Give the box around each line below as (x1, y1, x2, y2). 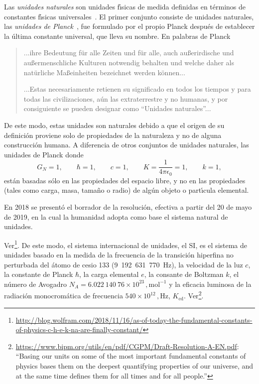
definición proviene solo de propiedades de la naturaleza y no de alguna (4, 129, 222, 140)
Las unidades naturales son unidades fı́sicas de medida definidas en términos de (4, 1, 246, 11)
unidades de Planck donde (4, 149, 84, 159)
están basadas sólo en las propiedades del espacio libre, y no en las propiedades (4, 175, 246, 185)
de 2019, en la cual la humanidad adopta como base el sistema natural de (4, 211, 228, 222)
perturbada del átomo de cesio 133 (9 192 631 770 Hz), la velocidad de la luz (4, 259, 243, 269)
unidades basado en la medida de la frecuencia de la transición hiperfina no (4, 250, 234, 260)
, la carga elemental (79, 269, 139, 279)
